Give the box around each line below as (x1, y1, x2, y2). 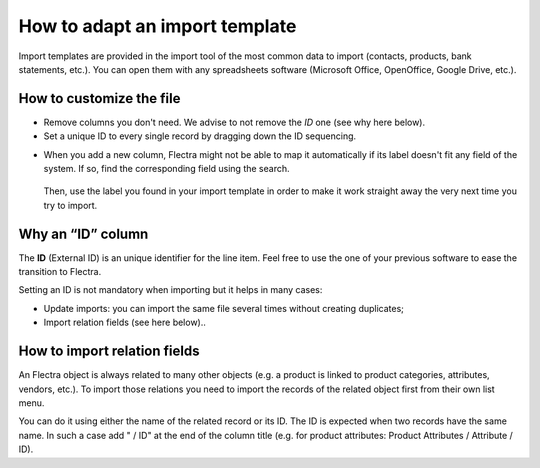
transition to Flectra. (18, 266, 102, 278)
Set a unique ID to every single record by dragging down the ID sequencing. (43, 130, 357, 142)
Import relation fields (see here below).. (43, 316, 207, 329)
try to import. (43, 199, 98, 211)
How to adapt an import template (18, 15, 297, 37)
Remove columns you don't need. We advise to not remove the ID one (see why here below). (43, 116, 426, 128)
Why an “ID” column (18, 225, 149, 242)
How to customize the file (18, 90, 181, 107)
